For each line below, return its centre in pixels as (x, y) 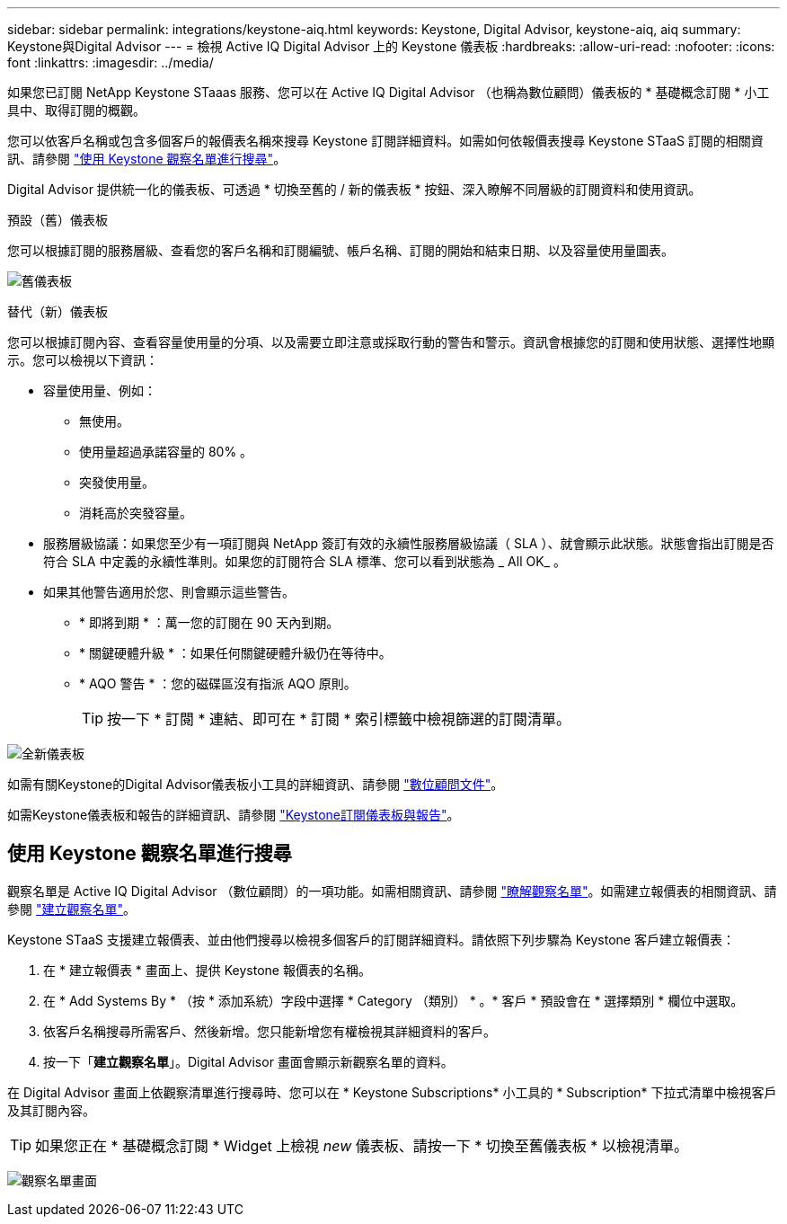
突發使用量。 (117, 482)
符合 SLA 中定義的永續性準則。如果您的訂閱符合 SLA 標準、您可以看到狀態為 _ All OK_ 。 (305, 561)
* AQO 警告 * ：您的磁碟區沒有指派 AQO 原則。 (218, 683)
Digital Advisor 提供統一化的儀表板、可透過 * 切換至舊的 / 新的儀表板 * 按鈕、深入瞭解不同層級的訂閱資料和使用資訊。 (354, 189)
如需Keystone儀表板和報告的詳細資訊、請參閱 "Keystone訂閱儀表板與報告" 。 (234, 815)
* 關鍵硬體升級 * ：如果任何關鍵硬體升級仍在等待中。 (235, 653)
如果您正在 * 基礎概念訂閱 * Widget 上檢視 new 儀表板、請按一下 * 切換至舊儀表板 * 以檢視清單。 (362, 1145)
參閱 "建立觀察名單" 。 (71, 909)
